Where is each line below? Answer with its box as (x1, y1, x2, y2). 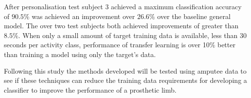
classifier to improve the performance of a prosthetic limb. (4, 84, 177, 95)
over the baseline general (157, 11, 231, 21)
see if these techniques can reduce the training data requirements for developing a (4, 75, 247, 85)
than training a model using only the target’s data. (4, 49, 156, 59)
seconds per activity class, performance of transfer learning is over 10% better (4, 39, 235, 50)
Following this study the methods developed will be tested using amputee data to (4, 65, 247, 76)
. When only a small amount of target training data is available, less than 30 (18, 30, 247, 40)
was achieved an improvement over (32, 11, 135, 21)
